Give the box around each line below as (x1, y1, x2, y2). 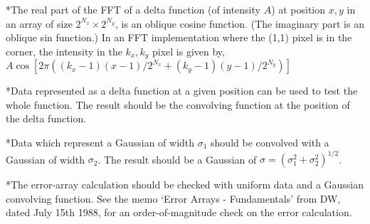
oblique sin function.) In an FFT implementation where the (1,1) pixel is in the (6, 30, 352, 45)
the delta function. (6, 111, 87, 126)
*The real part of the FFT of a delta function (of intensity (6, 2, 260, 16)
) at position (271, 2, 326, 16)
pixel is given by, (152, 43, 225, 58)
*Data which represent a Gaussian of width (6, 135, 195, 150)
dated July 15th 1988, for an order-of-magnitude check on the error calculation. (6, 205, 352, 220)
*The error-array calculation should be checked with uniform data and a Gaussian (6, 177, 364, 192)
